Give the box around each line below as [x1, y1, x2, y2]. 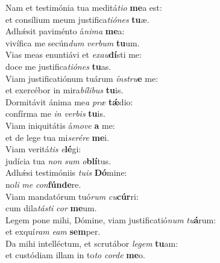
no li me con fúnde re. [5, 178, 81, 190]
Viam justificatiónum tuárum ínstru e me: [5, 72, 159, 84]
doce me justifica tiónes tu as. [5, 60, 112, 72]
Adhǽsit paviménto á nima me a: [5, 25, 125, 37]
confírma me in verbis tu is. [5, 107, 105, 120]
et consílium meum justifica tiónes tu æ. [5, 13, 149, 25]
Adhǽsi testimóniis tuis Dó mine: [5, 166, 127, 179]
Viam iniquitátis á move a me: [5, 119, 115, 131]
